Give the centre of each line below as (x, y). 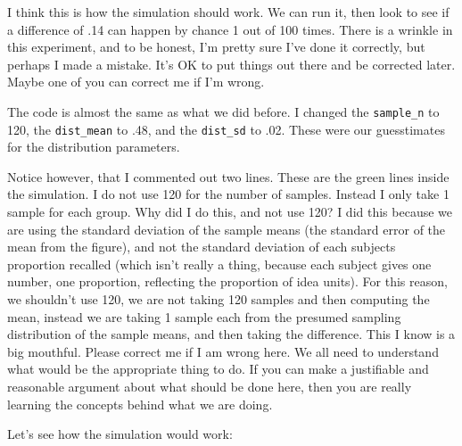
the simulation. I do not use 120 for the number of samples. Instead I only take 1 (228, 194)
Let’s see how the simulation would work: (120, 434)
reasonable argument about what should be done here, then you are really (210, 386)
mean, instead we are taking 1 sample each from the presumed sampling (204, 316)
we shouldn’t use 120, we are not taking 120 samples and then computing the (219, 299)
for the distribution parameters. (94, 147)
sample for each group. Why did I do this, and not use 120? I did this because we (230, 212)
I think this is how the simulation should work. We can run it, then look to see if (228, 12)
